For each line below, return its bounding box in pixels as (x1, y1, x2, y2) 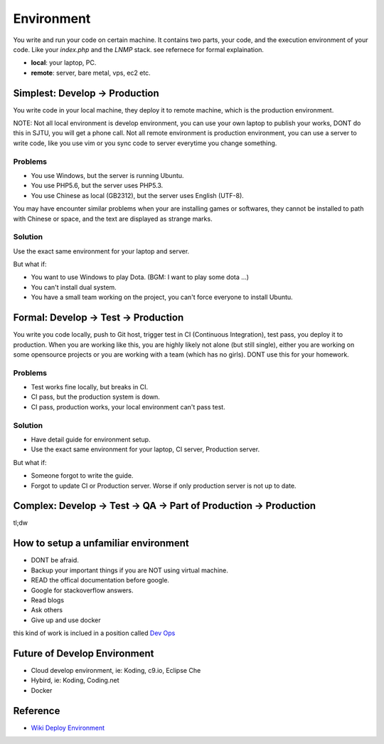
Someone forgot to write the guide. (31, 471, 134, 480)
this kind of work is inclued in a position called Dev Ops (13, 629, 176, 637)
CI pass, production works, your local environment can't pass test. (31, 402, 225, 411)
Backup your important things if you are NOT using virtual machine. (31, 566, 229, 575)
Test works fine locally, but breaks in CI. (31, 383, 149, 392)
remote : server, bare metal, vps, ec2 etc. (31, 68, 151, 77)
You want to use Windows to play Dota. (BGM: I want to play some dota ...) (31, 273, 249, 281)
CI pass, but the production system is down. (31, 392, 160, 402)
